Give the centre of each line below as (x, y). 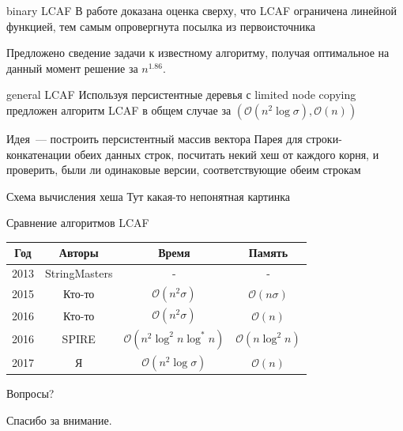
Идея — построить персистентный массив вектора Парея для (154, 138)
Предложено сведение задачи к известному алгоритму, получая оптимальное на (198, 53)
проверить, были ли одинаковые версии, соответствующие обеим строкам (184, 170)
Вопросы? (30, 393)
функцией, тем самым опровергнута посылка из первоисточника (161, 26)
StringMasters (79, 273)
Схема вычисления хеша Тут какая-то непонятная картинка (148, 196)
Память (268, 253)
